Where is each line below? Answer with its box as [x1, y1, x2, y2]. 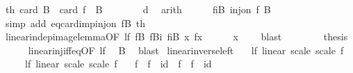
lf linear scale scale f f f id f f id [24, 56, 212, 71]
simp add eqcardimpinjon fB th [5, 15, 146, 30]
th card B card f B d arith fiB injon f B [5, 2, 271, 16]
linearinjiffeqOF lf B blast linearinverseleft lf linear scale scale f [28, 42, 344, 57]
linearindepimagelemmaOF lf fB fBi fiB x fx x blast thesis [5, 29, 348, 44]
